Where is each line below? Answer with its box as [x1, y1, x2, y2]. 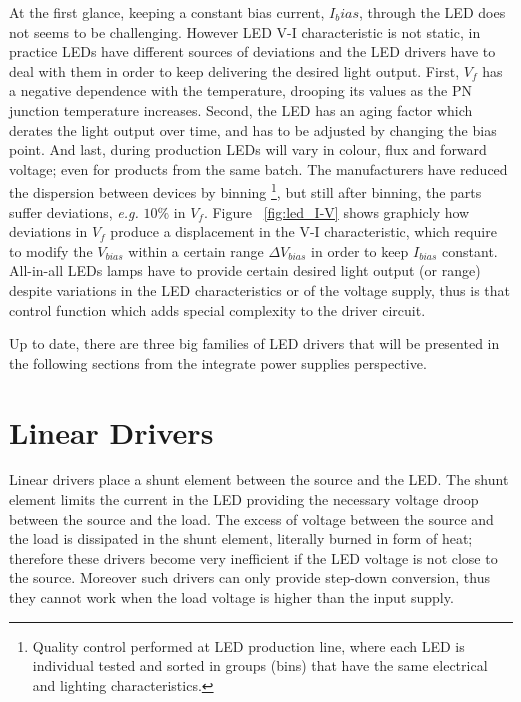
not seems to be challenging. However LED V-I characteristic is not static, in [9, 21, 481, 42]
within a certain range [128, 240, 264, 261]
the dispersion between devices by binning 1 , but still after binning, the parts [9, 179, 482, 202]
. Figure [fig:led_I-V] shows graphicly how [203, 201, 470, 222]
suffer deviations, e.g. [9, 201, 139, 222]
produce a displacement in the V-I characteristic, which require [110, 221, 497, 242]
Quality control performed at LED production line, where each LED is [32, 635, 465, 656]
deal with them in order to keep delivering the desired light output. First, [9, 60, 460, 81]
